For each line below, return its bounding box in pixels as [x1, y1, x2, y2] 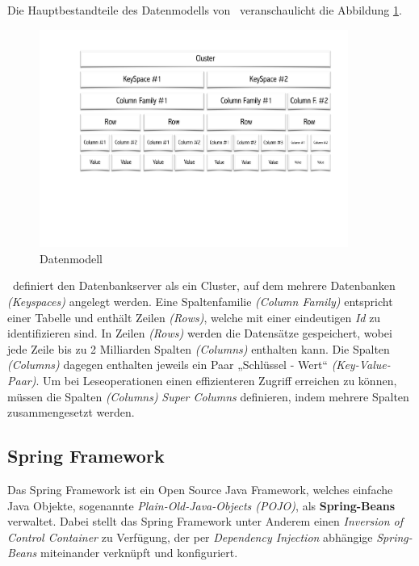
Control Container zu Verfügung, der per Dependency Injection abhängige [7, 528, 373, 545]
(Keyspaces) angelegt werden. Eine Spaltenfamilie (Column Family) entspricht [7, 293, 393, 310]
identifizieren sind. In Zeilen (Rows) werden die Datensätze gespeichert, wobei [7, 325, 392, 342]
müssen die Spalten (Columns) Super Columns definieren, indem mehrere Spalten [7, 388, 409, 405]
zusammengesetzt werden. [7, 404, 135, 421]
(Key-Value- [331, 356, 391, 373]
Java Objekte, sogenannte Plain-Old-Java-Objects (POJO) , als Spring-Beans [7, 497, 396, 514]
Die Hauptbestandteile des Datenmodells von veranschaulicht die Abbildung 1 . [7, 2, 402, 18]
